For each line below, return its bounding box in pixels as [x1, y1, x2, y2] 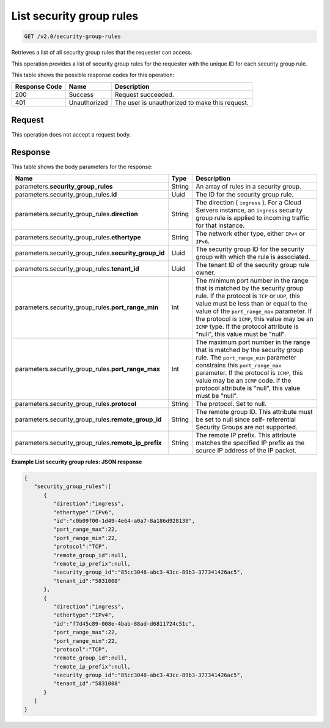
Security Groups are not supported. [196, 423, 298, 432]
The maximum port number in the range [196, 338, 310, 347]
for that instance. [196, 221, 245, 230]
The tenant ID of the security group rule [196, 261, 310, 269]
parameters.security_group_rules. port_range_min [15, 303, 159, 312]
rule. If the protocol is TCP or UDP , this [196, 291, 301, 300]
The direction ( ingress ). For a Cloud [196, 198, 302, 207]
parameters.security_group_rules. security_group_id [15, 249, 165, 257]
